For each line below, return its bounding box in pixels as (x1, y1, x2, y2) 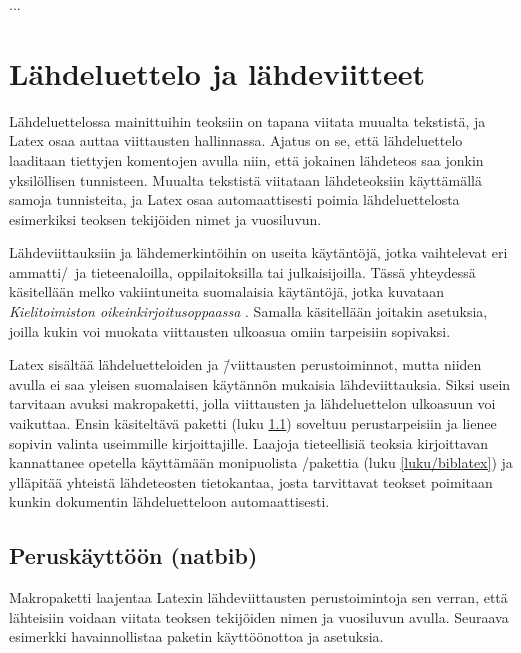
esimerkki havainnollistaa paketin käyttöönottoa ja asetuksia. (9, 626, 384, 647)
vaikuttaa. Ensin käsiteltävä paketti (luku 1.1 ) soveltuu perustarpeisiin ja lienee (9, 413, 497, 434)
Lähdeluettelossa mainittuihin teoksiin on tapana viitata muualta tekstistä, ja (9, 110, 486, 131)
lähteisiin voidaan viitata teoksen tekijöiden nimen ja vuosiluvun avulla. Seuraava (9, 606, 509, 627)
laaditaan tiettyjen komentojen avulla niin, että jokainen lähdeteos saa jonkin (9, 149, 484, 170)
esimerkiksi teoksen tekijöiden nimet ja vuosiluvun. (9, 208, 322, 229)
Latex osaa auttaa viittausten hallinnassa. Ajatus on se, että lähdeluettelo (9, 130, 463, 151)
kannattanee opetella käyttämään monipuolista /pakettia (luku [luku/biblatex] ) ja (9, 452, 513, 473)
